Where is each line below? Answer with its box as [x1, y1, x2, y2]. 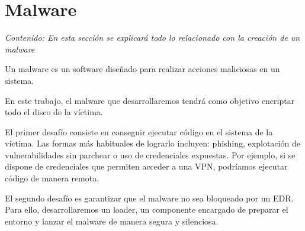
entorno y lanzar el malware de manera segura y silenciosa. [5, 214, 219, 227]
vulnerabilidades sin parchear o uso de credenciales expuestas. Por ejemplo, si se [5, 148, 296, 161]
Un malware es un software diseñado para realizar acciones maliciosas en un [5, 63, 280, 75]
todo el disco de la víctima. [5, 106, 103, 118]
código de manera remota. [5, 172, 99, 184]
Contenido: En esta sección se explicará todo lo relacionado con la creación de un [5, 31, 300, 44]
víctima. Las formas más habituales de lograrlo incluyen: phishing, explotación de [5, 137, 300, 149]
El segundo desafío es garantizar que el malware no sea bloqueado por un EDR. [5, 191, 294, 204]
